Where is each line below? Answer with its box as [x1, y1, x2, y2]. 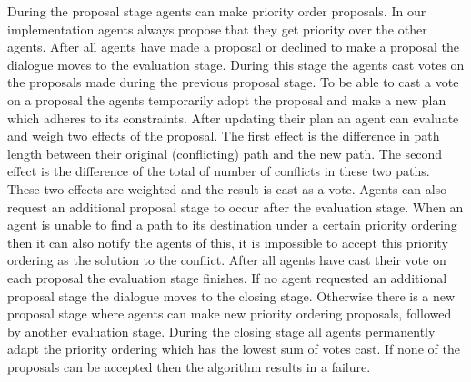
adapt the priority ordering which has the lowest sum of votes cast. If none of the [7, 339, 460, 358]
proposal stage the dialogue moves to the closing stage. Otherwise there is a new [7, 286, 456, 305]
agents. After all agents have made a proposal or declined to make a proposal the [7, 37, 460, 56]
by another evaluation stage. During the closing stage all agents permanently [7, 321, 436, 340]
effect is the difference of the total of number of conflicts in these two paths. [7, 162, 430, 181]
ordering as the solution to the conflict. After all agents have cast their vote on [7, 250, 446, 269]
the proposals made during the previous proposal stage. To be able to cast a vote [7, 73, 459, 92]
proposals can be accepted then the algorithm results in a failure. [7, 357, 371, 376]
